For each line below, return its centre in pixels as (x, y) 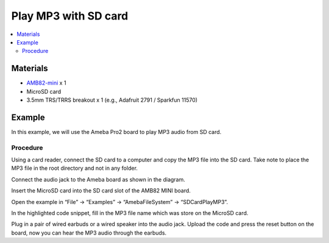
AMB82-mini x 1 (46, 83)
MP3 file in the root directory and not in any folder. (75, 168)
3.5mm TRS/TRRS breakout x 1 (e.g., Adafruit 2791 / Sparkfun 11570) (112, 100)
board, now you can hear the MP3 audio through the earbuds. (89, 233)
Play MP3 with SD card (70, 16)
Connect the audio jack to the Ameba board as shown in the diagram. (98, 179)
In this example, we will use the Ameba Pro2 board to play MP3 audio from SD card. (116, 132)
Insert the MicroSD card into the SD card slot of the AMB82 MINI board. (101, 191)
